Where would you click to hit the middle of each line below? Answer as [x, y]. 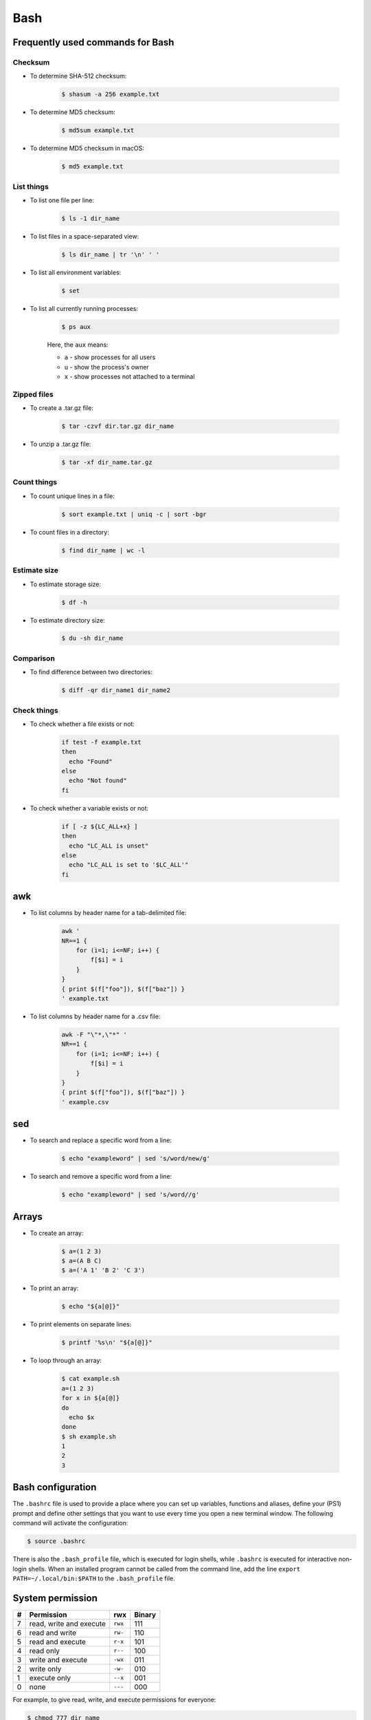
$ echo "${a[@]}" [91, 1307]
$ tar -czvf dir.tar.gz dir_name [118, 426]
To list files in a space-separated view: [85, 236]
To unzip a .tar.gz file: [60, 444]
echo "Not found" [98, 781]
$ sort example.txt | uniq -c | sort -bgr [134, 514]
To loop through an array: [66, 1361]
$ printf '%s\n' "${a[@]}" [107, 1343]
